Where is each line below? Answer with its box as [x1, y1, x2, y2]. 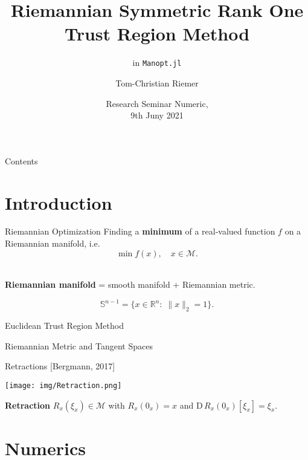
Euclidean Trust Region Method [5, 319, 124, 332]
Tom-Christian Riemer [115, 76, 199, 89]
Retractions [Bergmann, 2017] [5, 360, 115, 372]
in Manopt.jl [132, 56, 182, 69]
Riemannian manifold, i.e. [5, 237, 100, 250]
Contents [5, 154, 38, 167]
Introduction [5, 190, 112, 215]
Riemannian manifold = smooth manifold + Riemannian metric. [5, 278, 255, 291]
